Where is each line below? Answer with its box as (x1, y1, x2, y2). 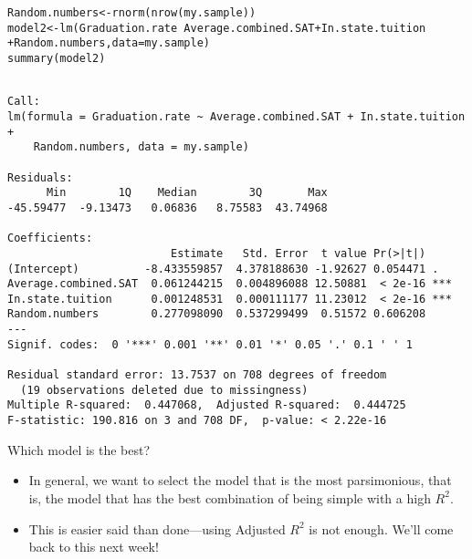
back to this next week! (28, 537, 159, 556)
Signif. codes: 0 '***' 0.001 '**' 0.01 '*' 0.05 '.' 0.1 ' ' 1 (7, 337, 413, 351)
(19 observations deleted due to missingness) (20, 383, 309, 397)
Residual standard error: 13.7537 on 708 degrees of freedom (7, 368, 387, 382)
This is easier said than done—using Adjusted (28, 519, 286, 538)
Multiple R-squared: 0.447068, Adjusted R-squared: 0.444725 (7, 399, 406, 412)
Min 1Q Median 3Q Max (46, 186, 328, 200)
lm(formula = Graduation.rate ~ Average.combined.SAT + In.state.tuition (7, 109, 466, 123)
